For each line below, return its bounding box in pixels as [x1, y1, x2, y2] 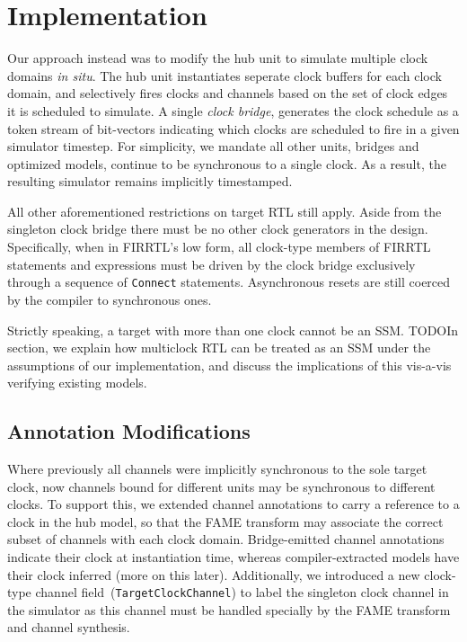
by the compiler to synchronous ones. [7, 290, 212, 308]
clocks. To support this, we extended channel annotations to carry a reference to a [7, 495, 460, 513]
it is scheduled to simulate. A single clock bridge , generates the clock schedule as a [7, 101, 459, 120]
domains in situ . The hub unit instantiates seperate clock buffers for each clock [7, 66, 442, 85]
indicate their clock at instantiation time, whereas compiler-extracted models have [7, 548, 460, 566]
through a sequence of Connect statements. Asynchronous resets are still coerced [7, 272, 451, 291]
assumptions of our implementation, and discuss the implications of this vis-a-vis [7, 355, 452, 374]
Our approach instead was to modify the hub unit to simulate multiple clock [7, 49, 428, 67]
